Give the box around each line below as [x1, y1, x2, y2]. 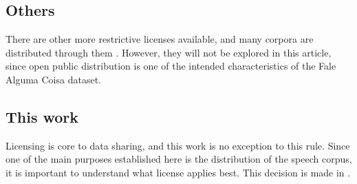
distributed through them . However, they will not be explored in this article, [6, 45, 332, 59]
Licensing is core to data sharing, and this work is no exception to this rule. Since [6, 138, 350, 152]
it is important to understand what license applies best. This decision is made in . [6, 165, 351, 179]
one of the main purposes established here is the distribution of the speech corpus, [6, 152, 352, 166]
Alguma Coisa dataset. [6, 72, 101, 86]
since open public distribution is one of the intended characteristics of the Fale [6, 59, 336, 73]
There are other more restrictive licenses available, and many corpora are [6, 32, 314, 46]
